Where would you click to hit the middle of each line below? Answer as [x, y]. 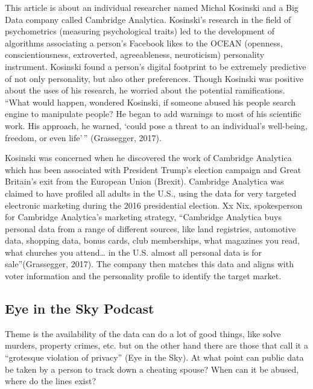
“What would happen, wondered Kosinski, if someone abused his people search [150, 102]
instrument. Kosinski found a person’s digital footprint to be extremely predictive [156, 66]
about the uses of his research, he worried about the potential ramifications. [145, 90]
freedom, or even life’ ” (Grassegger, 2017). [83, 137]
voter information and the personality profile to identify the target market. [143, 276]
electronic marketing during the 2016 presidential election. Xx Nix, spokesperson [154, 205]
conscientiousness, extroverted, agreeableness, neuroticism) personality [135, 55]
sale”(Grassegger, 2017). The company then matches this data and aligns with [149, 264]
